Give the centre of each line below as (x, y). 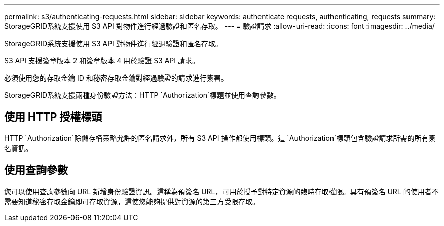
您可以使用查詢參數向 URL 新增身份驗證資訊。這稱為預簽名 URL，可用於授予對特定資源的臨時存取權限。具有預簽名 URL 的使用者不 (221, 191)
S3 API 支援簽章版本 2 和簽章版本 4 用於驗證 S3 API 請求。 (102, 61)
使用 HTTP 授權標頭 (53, 117)
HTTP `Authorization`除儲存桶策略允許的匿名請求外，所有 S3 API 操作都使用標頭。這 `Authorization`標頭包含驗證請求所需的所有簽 (220, 138)
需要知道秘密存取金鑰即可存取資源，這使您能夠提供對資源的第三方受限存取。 (132, 201)
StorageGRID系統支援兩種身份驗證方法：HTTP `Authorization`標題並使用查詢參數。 (142, 95)
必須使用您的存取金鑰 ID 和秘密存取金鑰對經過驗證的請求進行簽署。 (116, 78)
